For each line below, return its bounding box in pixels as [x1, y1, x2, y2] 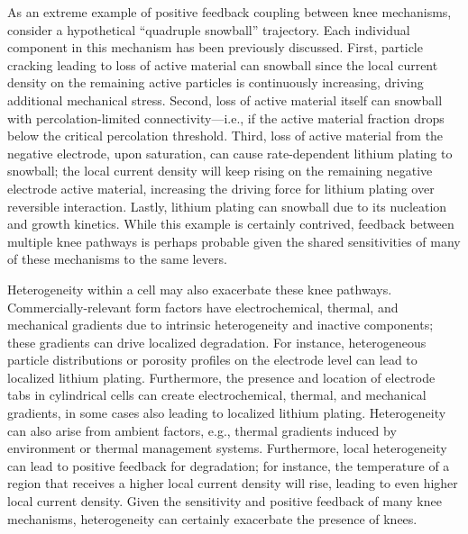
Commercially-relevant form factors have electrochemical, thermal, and [7, 297, 399, 316]
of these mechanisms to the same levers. [7, 249, 227, 268]
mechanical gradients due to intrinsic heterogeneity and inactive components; [7, 315, 434, 334]
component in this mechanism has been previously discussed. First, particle [7, 38, 423, 57]
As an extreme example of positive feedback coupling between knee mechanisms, [7, 3, 452, 21]
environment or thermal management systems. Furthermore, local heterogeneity [7, 439, 447, 457]
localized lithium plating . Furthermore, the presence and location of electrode [7, 367, 436, 386]
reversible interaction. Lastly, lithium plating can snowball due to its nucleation [7, 196, 447, 215]
